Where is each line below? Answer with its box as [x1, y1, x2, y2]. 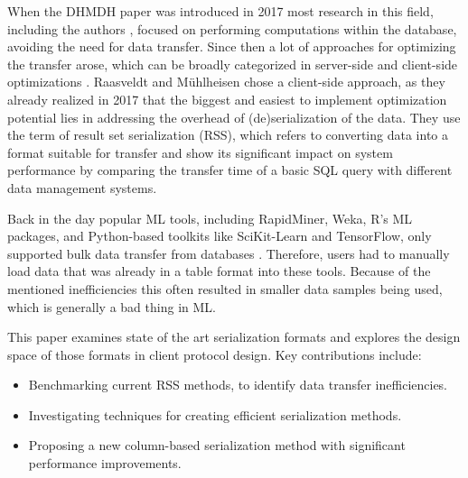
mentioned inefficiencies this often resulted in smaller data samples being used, [7, 279, 443, 298]
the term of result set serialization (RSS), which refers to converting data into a [7, 125, 448, 144]
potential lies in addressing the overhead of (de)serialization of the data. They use [7, 107, 461, 126]
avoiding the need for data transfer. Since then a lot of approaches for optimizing [7, 37, 456, 56]
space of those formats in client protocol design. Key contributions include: [7, 345, 422, 363]
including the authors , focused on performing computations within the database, [7, 19, 457, 38]
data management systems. [7, 178, 157, 197]
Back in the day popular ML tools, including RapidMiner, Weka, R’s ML [7, 208, 413, 227]
